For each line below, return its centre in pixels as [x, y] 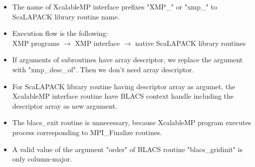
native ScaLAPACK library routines [191, 43]
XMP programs [36, 43]
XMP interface [98, 43]
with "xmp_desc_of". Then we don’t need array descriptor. [103, 69]
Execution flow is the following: [60, 33]
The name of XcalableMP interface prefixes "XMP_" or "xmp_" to [115, 6]
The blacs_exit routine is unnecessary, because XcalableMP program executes [132, 122]
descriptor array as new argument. [65, 105]
